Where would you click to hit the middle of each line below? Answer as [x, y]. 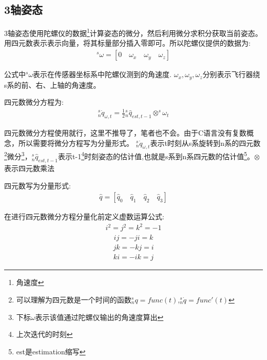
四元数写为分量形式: [37, 185]
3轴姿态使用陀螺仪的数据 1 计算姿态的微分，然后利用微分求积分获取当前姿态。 [133, 32]
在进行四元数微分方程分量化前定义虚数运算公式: [84, 216]
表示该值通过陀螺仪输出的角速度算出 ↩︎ [99, 317]
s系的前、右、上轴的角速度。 [52, 84]
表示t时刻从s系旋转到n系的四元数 [205, 143]
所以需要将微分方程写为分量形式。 [76, 143]
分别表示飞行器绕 [231, 74]
